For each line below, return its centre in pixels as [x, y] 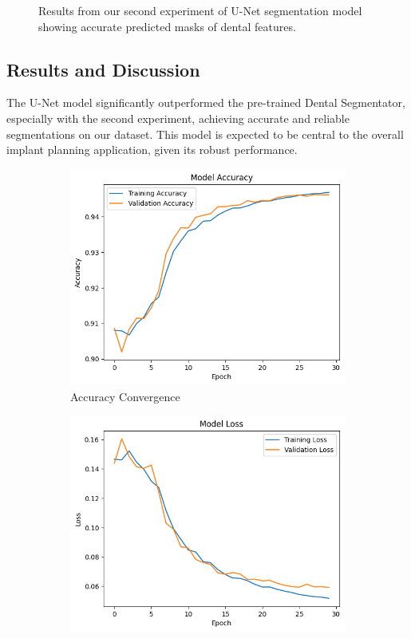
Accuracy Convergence [125, 396]
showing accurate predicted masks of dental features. [167, 26]
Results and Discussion [103, 69]
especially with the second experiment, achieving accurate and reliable [178, 118]
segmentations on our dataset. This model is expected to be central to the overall [205, 134]
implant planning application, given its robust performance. [152, 150]
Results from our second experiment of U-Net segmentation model [200, 10]
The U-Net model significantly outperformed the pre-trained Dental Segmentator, [206, 102]
